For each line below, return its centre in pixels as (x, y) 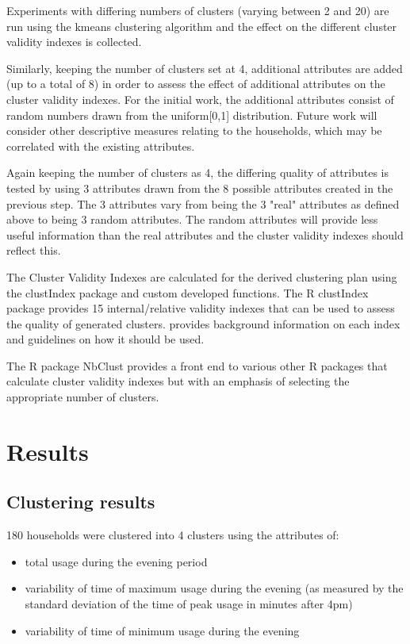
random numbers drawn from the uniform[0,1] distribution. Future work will (192, 115)
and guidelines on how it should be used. (105, 339)
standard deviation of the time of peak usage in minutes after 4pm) (189, 604)
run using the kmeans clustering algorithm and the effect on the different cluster (202, 26)
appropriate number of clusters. (83, 397)
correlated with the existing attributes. (101, 146)
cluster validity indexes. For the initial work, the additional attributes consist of (200, 99)
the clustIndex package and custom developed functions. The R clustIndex (188, 292)
